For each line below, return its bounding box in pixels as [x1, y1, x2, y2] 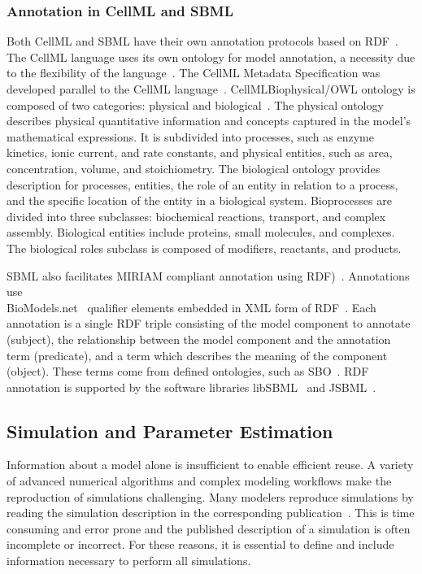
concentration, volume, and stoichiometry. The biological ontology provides [7, 159, 381, 176]
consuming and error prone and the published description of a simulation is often [7, 520, 411, 537]
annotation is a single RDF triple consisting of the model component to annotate [7, 315, 411, 332]
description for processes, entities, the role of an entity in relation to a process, [7, 176, 398, 193]
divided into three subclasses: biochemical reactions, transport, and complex [7, 207, 386, 224]
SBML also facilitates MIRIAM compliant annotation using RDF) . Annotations [7, 267, 410, 284]
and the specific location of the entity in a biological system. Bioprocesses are [7, 192, 392, 209]
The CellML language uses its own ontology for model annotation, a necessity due [7, 48, 415, 65]
